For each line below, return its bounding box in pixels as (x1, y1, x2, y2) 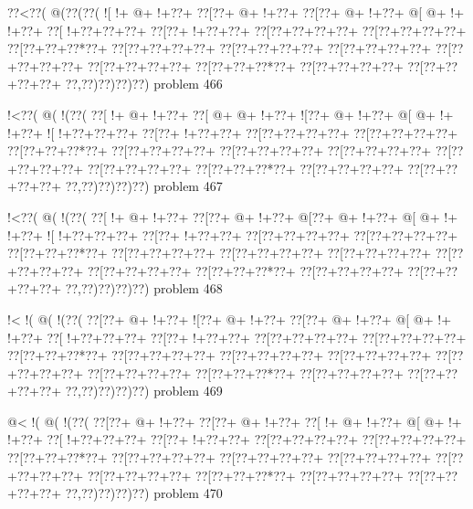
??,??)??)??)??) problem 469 (65, 381, 223, 400)
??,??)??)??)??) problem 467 (65, 176, 223, 196)
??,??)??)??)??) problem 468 (65, 279, 223, 298)
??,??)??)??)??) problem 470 (65, 483, 223, 503)
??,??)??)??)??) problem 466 (65, 74, 223, 93)
